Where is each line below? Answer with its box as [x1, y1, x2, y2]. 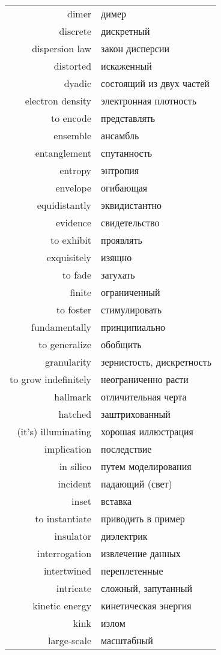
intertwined [43, 564, 92, 578]
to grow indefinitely [10, 372, 92, 386]
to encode [50, 111, 92, 125]
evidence [55, 216, 92, 229]
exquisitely [46, 250, 92, 264]
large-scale [47, 633, 92, 647]
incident [58, 477, 92, 490]
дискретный [101, 24, 150, 38]
